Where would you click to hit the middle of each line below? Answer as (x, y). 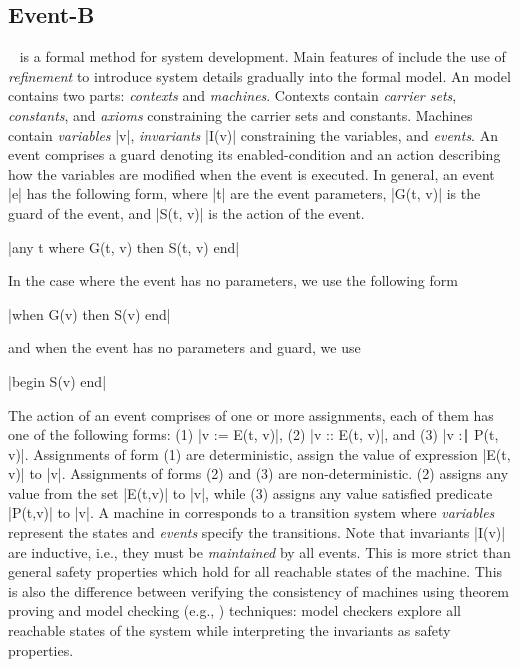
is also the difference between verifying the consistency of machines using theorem (259, 590)
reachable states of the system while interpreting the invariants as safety (229, 630)
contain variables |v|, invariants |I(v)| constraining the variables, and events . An (253, 134)
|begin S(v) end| (57, 380)
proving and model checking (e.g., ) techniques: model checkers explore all (234, 610)
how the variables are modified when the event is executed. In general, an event (251, 173)
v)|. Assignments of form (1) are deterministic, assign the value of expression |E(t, (259, 453)
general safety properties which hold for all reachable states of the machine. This (255, 571)
